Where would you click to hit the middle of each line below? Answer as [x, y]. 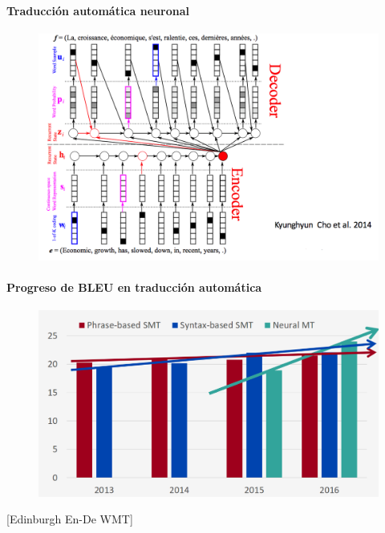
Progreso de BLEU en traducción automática [134, 287]
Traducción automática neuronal [98, 10]
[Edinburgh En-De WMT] [70, 519]
